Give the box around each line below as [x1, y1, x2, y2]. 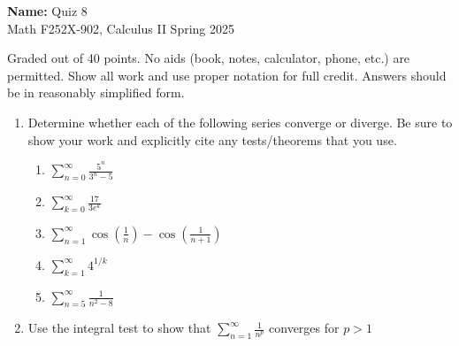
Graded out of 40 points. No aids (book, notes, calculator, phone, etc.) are [7, 49, 410, 67]
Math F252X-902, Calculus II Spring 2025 [7, 19, 234, 37]
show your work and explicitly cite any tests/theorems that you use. [27, 130, 397, 149]
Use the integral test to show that [27, 319, 211, 337]
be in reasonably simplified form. [7, 83, 185, 102]
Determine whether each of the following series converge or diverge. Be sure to [27, 112, 453, 131]
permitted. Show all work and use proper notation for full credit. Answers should [7, 65, 447, 84]
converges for [269, 319, 340, 337]
